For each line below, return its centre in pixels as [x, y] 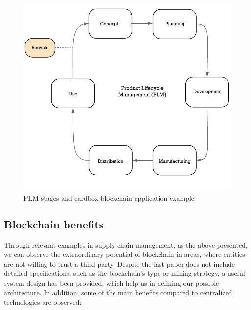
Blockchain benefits [54, 224]
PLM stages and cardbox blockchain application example [109, 197]
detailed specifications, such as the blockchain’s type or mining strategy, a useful [125, 273]
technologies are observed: [43, 302]
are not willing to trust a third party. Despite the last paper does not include [120, 263]
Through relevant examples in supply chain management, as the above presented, [126, 244]
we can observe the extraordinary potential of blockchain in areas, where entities [125, 254]
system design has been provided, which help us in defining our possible [112, 282]
